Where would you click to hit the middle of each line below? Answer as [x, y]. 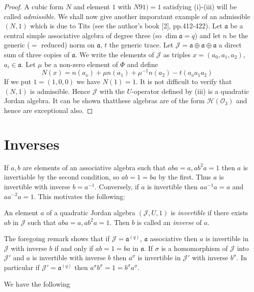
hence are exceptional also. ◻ [48, 110]
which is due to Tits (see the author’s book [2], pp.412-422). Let [126, 26]
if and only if [74, 248]
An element [21, 213]
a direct [230, 45]
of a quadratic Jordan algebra [91, 213]
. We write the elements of [115, 54]
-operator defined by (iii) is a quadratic [190, 91]
